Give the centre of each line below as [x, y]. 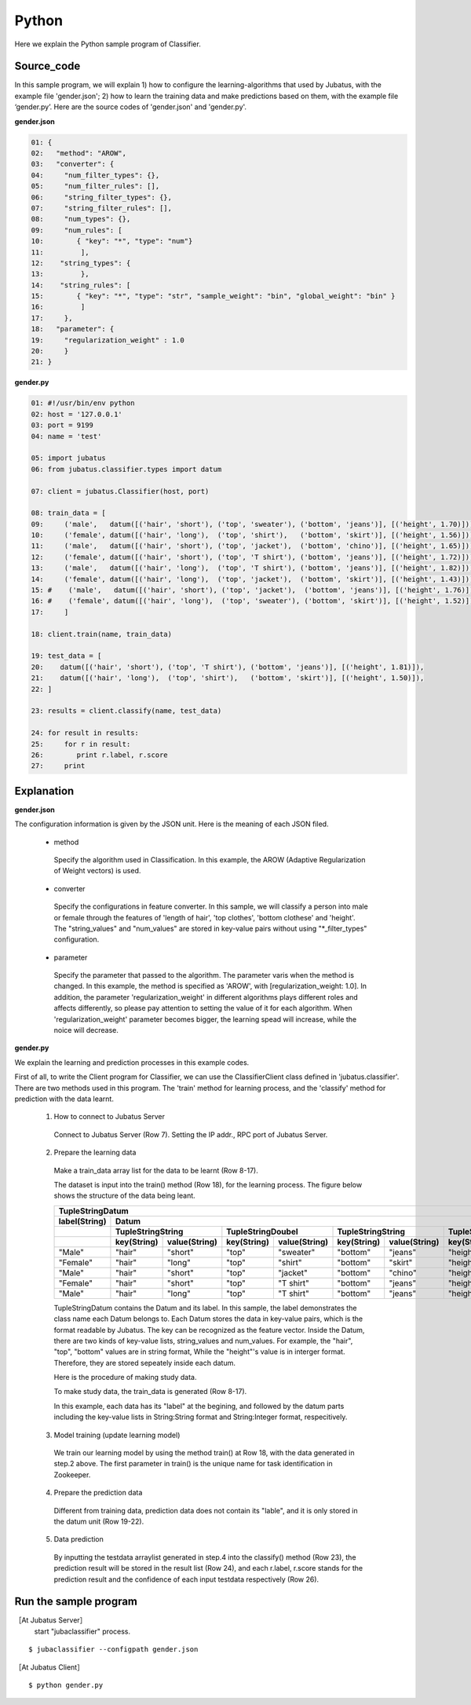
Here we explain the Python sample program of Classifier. [108, 44]
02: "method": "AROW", [79, 153]
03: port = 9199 [62, 425]
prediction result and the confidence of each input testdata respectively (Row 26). [186, 1579]
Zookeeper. [72, 1474]
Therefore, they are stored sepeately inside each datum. [144, 1363]
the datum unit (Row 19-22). [99, 1521]
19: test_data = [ [66, 656]
